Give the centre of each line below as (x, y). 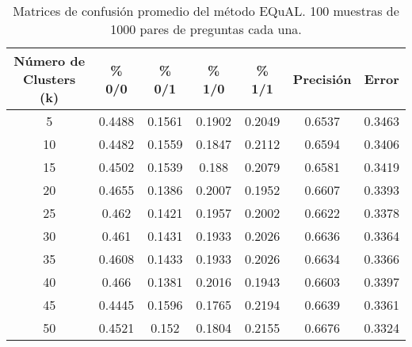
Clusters (49, 79)
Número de (50, 61)
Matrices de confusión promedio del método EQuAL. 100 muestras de (206, 11)
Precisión (322, 79)
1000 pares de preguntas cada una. (206, 29)
